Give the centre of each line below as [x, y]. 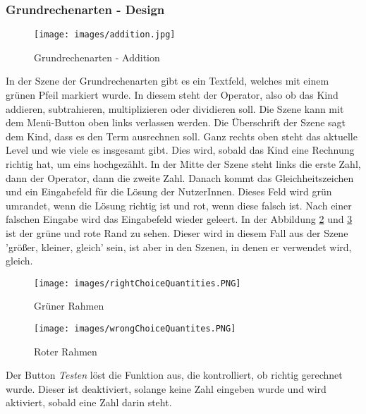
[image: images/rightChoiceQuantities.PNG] [138, 283]
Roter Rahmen [66, 351]
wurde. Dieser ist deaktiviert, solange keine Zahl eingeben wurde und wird [166, 388]
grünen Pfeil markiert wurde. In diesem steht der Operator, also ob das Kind [172, 95]
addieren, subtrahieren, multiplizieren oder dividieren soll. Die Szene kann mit [175, 108]
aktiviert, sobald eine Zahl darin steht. [89, 402]
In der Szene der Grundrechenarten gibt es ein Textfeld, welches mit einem [167, 81]
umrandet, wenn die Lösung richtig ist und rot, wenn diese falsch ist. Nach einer [179, 205]
